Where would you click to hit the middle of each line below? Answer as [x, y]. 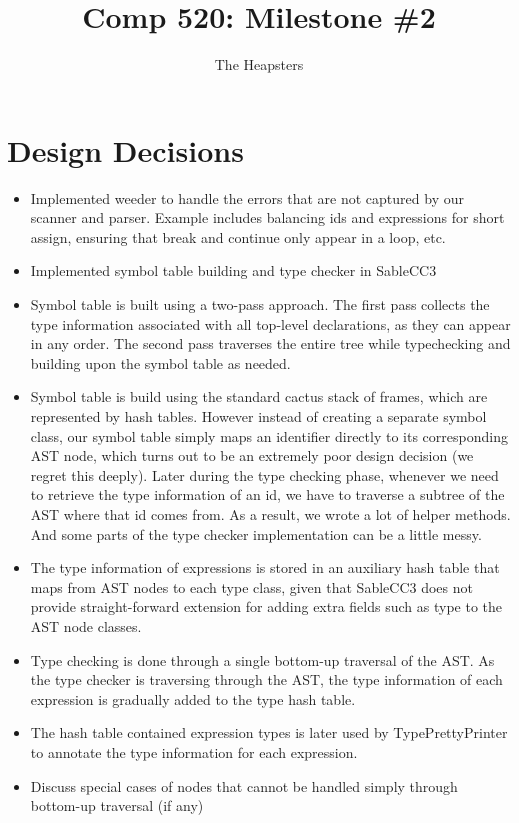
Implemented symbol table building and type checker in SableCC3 [233, 270]
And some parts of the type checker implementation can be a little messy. [256, 533]
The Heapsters [259, 64]
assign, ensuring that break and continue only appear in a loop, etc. [238, 236]
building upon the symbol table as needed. [160, 362]
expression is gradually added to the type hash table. [193, 698]
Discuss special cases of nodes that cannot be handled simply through [244, 785]
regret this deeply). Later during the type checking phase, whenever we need [264, 474]
